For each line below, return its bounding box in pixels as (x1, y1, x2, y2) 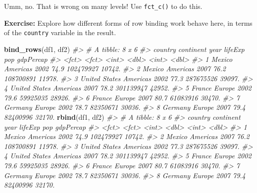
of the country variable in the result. (4, 27, 116, 38)
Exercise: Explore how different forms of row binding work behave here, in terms (4, 17, 253, 28)
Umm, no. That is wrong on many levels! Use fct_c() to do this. (4, 1, 203, 11)
